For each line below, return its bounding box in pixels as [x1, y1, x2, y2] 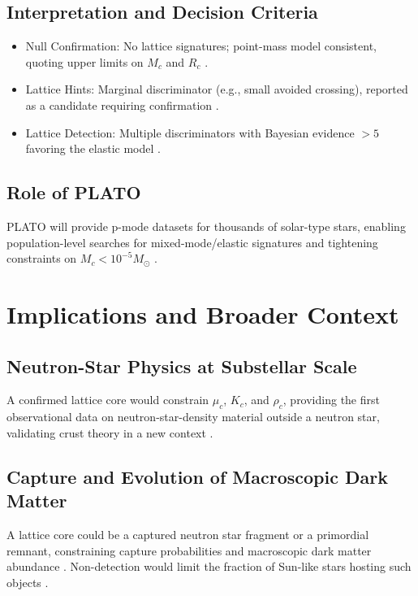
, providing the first [282, 391, 380, 408]
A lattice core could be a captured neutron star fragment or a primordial [6, 525, 369, 542]
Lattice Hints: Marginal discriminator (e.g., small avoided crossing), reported [25, 80, 408, 98]
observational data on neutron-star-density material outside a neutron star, [6, 408, 380, 425]
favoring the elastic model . [25, 140, 161, 157]
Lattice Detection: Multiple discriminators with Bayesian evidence [25, 124, 355, 141]
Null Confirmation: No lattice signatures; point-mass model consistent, [25, 37, 377, 54]
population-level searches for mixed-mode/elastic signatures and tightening [6, 233, 378, 250]
